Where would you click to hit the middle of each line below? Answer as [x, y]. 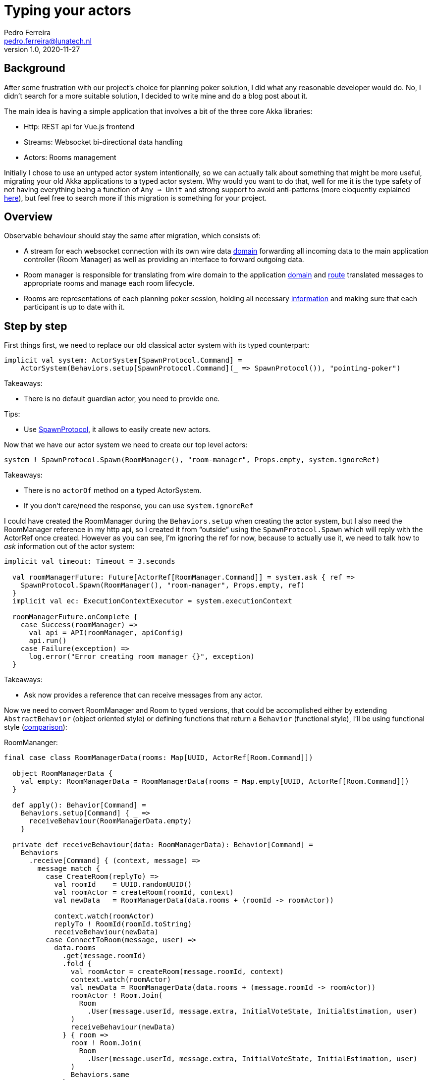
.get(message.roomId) [104, 956]
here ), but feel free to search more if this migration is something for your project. [135, 198]
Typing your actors [68, 10]
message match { [69, 869]
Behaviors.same [100, 1075]
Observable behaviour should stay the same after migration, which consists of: [133, 236]
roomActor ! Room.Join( [117, 996]
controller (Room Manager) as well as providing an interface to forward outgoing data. [164, 260]
